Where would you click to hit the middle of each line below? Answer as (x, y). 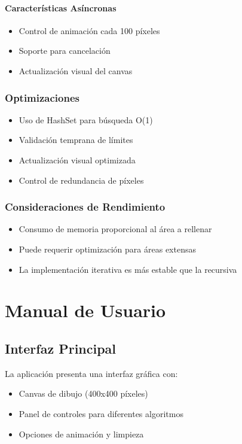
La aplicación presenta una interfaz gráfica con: (91, 373)
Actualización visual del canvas (76, 70)
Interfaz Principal (61, 348)
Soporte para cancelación (65, 51)
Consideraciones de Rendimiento (85, 207)
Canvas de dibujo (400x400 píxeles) (83, 393)
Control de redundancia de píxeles (81, 180)
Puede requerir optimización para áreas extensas (107, 249)
